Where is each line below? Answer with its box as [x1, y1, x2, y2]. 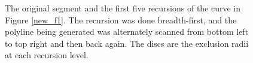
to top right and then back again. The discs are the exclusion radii [5, 37, 249, 49]
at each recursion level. [5, 49, 89, 61]
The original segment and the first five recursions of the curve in [5, 2, 241, 14]
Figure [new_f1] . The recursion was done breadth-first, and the [5, 13, 237, 26]
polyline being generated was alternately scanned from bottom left [5, 25, 249, 38]
